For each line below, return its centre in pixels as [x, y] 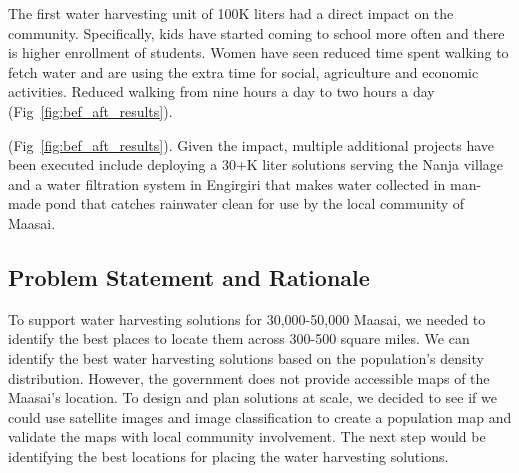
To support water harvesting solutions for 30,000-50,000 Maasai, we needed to [247, 318]
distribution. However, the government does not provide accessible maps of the [249, 377]
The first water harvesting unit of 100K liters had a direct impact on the [231, 13]
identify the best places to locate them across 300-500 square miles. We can [239, 338]
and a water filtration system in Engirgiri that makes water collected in [227, 183]
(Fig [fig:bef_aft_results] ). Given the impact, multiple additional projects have [251, 144]
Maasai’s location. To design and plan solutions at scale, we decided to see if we [252, 397]
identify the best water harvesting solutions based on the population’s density [246, 357]
